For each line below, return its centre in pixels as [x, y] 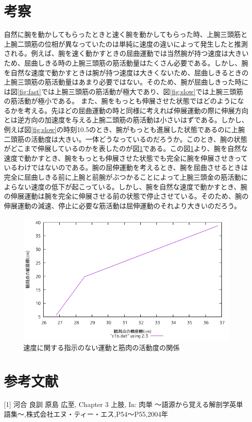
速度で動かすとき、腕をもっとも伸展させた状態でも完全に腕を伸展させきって [126, 158]
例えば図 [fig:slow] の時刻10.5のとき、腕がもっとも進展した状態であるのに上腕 [125, 129]
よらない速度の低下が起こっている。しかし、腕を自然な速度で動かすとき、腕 [126, 186]
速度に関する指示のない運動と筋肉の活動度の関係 [101, 347]
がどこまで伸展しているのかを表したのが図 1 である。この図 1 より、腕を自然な [126, 148]
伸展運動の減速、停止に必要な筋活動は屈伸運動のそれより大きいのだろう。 [123, 205]
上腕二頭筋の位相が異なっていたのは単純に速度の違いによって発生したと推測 [126, 43]
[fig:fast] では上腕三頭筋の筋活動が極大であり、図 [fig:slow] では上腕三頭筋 [130, 91]
